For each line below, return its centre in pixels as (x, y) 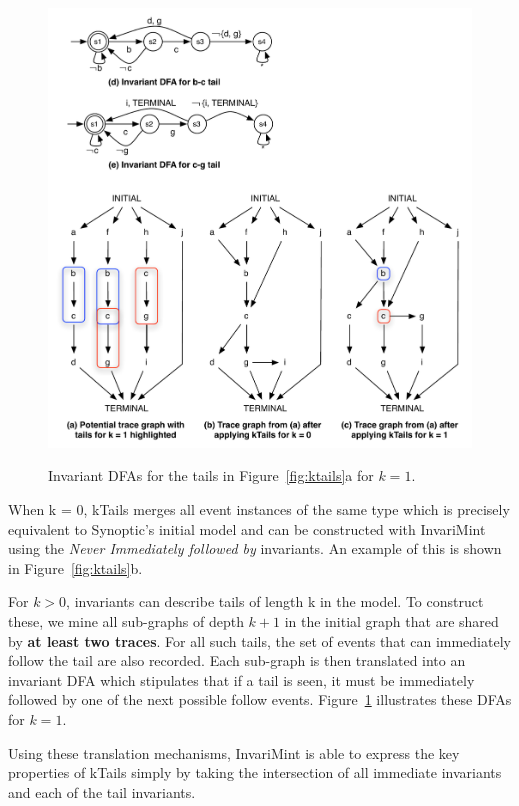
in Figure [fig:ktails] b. (75, 567)
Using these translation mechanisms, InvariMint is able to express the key (234, 752)
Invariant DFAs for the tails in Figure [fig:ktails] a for (211, 475)
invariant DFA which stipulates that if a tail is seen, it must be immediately (241, 679)
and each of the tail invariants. (102, 791)
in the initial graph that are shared (391, 621)
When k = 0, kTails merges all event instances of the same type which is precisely (259, 509)
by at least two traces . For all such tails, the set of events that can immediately (259, 640)
